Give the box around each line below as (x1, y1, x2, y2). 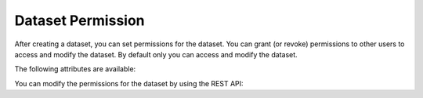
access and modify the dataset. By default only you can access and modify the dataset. (14, 49, 298, 59)
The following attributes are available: (14, 64, 136, 74)
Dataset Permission (14, 12, 145, 29)
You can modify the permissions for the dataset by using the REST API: (14, 78, 244, 88)
